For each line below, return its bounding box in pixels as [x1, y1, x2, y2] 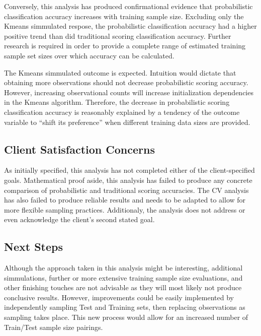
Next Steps [4, 239, 63, 254]
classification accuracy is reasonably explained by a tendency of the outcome [4, 106, 240, 117]
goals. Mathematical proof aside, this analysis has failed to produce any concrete [4, 174, 252, 185]
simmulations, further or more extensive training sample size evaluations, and [4, 272, 243, 283]
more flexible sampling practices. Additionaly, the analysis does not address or [4, 204, 245, 215]
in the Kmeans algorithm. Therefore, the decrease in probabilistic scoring [4, 97, 230, 107]
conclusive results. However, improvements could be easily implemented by [4, 292, 234, 302]
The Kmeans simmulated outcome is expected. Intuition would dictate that [4, 67, 236, 78]
